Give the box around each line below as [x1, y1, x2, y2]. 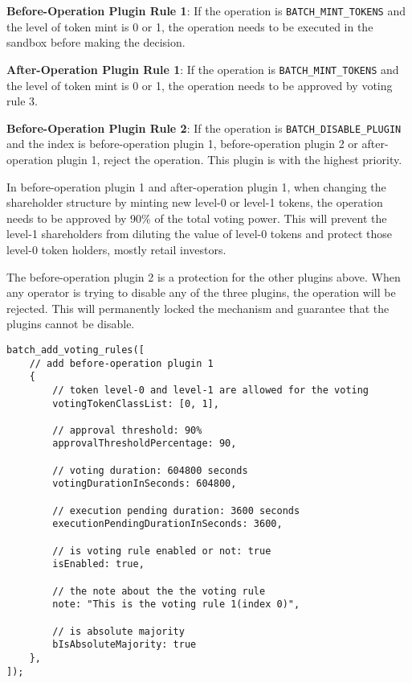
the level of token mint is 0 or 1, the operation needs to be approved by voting [6, 76, 393, 93]
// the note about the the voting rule [52, 585, 266, 597]
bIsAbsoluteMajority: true [52, 639, 197, 651]
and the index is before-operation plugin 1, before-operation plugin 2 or [6, 135, 358, 152]
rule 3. [6, 93, 38, 109]
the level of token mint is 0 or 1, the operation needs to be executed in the [6, 18, 373, 35]
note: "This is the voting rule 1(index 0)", [52, 599, 300, 611]
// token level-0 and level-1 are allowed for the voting [52, 384, 369, 396]
